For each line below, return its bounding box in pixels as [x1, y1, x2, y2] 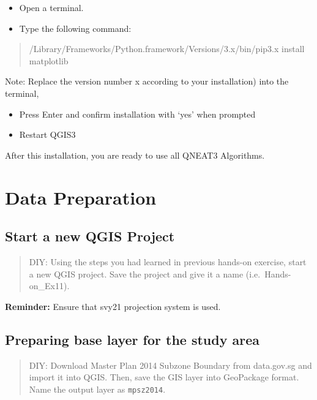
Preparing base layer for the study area [5, 330, 259, 349]
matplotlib [29, 54, 69, 67]
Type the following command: [19, 21, 132, 34]
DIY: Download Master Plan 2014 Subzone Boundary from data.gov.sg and [29, 358, 312, 371]
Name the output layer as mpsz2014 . [29, 382, 166, 395]
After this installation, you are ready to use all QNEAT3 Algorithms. [5, 148, 265, 161]
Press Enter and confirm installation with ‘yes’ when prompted [19, 107, 256, 120]
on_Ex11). [29, 279, 70, 292]
